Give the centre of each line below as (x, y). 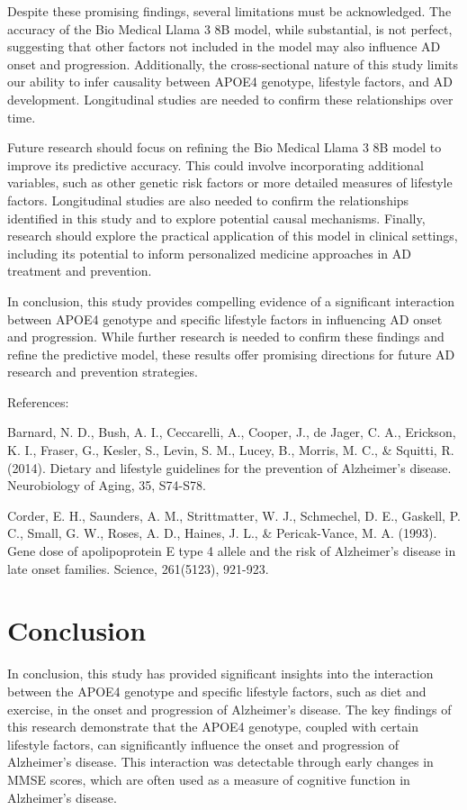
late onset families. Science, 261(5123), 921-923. (138, 568)
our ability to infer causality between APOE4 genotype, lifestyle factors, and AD (230, 82)
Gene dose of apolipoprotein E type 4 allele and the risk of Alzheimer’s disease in (232, 551)
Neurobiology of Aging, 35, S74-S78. (107, 485)
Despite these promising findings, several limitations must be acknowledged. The (229, 11)
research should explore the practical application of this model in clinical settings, (233, 236)
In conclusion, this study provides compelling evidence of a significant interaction (231, 300)
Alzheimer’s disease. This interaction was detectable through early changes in (220, 762)
